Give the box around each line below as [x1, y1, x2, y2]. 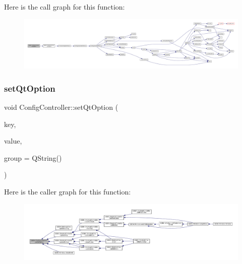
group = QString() [4, 152, 62, 163]
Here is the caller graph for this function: [4, 186, 131, 196]
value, [4, 136, 22, 146]
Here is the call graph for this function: [4, 2, 125, 12]
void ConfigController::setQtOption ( [4, 101, 118, 112]
